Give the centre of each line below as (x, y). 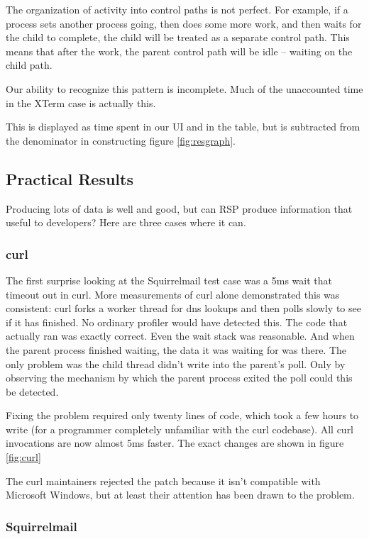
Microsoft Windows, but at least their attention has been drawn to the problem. (180, 495)
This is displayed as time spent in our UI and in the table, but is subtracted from (183, 127)
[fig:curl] (23, 457)
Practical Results (70, 178)
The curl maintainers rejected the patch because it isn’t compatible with (163, 480)
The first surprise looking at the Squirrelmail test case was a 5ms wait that (169, 280)
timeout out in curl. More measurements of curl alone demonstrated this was (173, 294)
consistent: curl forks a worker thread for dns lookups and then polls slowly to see (183, 308)
